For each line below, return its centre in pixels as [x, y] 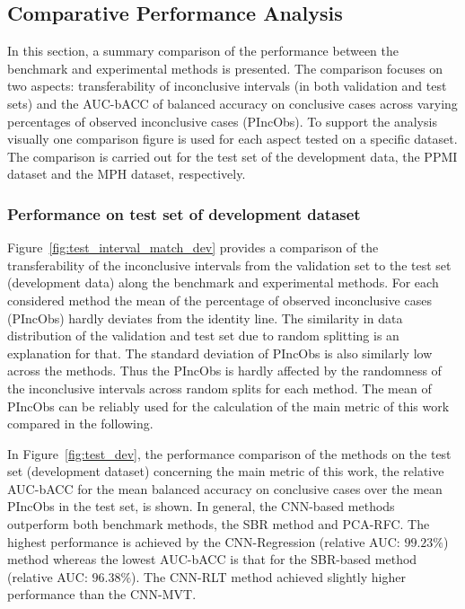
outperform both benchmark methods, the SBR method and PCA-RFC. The [219, 524]
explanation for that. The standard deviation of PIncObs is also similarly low [220, 353]
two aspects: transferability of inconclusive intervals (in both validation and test [227, 86]
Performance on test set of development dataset [184, 213]
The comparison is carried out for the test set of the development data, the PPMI [232, 156]
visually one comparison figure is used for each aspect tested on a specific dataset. [232, 139]
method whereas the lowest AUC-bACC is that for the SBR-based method [212, 559]
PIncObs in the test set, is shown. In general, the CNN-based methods [201, 506]
